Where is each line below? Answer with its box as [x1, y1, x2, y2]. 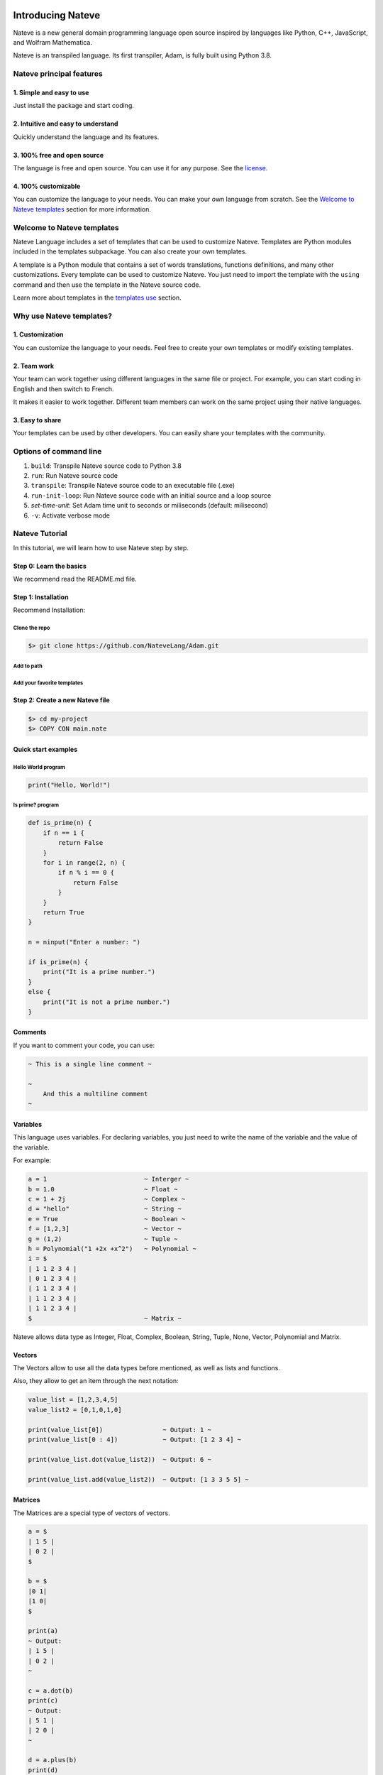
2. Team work [13, 361, 55, 370]
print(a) [28, 1627, 59, 1635]
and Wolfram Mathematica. [13, 38, 92, 46]
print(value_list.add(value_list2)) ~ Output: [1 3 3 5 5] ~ [28, 1475, 249, 1483]
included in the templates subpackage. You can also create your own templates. [13, 247, 248, 256]
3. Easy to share [13, 416, 62, 425]
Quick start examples [13, 745, 78, 753]
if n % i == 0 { [57, 868, 115, 877]
